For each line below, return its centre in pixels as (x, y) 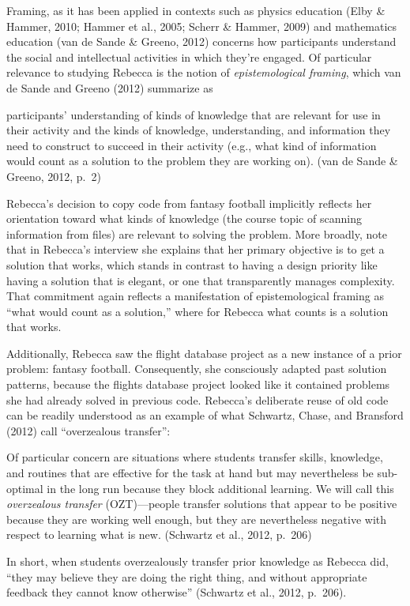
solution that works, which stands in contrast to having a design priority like (192, 264)
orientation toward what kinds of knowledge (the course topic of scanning (184, 218)
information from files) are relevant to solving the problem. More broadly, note (197, 233)
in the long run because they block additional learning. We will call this (220, 488)
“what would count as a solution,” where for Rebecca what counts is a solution (197, 311)
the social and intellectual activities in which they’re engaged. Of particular (189, 56)
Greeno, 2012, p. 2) (54, 176)
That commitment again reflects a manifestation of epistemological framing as (195, 296)
